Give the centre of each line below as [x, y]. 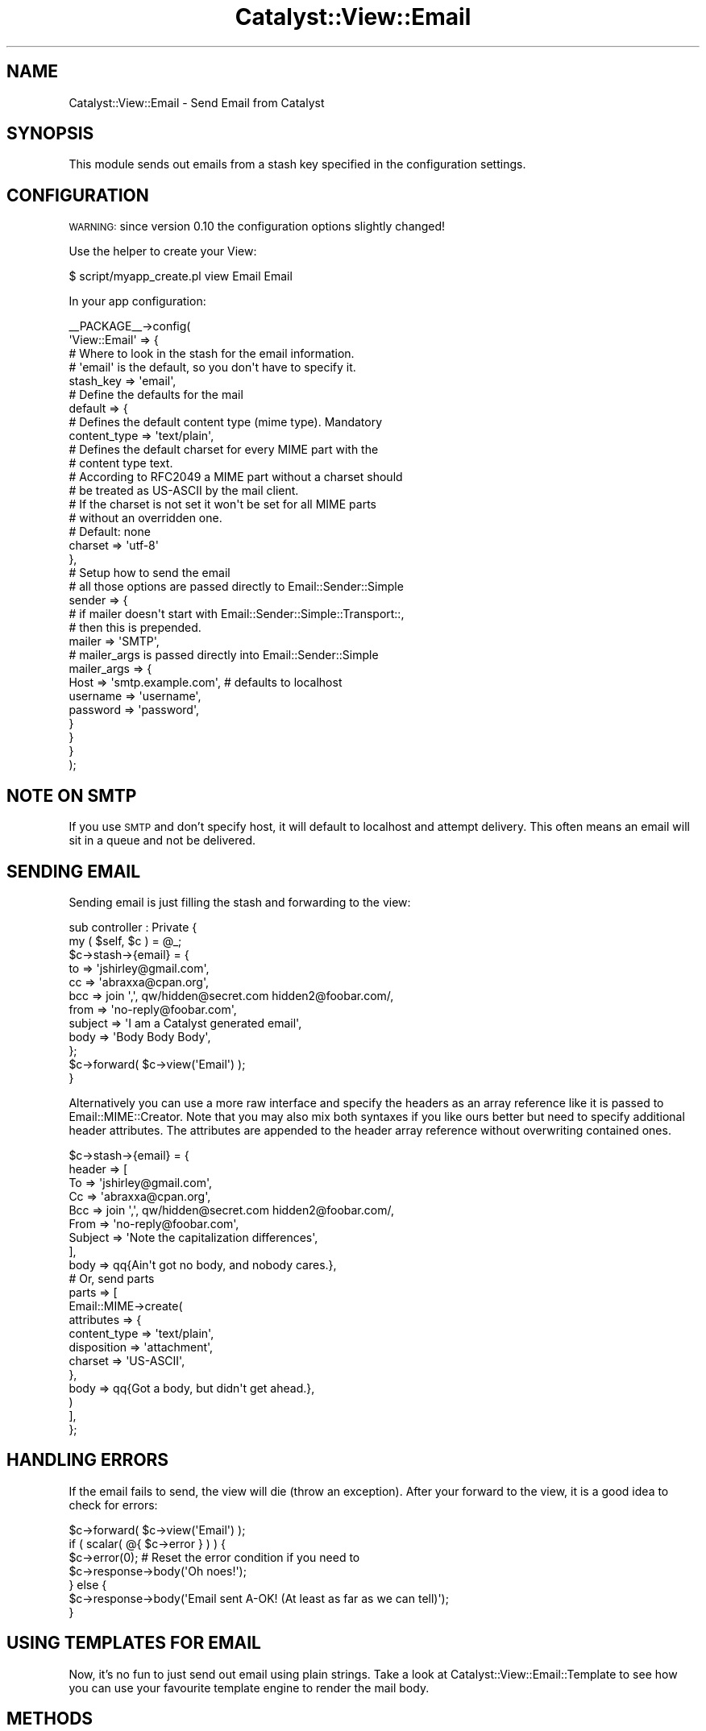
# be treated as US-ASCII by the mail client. [184, 491]
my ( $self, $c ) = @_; [125, 940]
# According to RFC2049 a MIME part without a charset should [236, 477]
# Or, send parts [112, 1278]
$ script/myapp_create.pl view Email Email [181, 276]
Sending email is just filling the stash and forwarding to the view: [240, 902]
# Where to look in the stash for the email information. [212, 354]
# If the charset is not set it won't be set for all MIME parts [222, 504]
